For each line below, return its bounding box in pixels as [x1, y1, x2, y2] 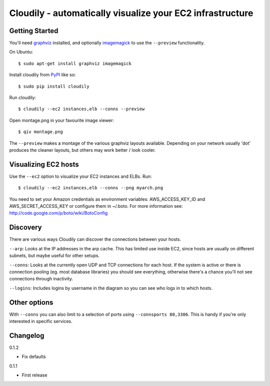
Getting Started [9, 27, 58, 35]
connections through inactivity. [9, 276, 73, 282]
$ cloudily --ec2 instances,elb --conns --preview [18, 106, 145, 112]
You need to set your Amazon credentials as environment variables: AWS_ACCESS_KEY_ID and [9, 196, 205, 202]
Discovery [9, 223, 42, 232]
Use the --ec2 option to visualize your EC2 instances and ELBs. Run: [9, 173, 152, 179]
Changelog [9, 331, 44, 340]
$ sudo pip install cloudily [18, 83, 89, 89]
